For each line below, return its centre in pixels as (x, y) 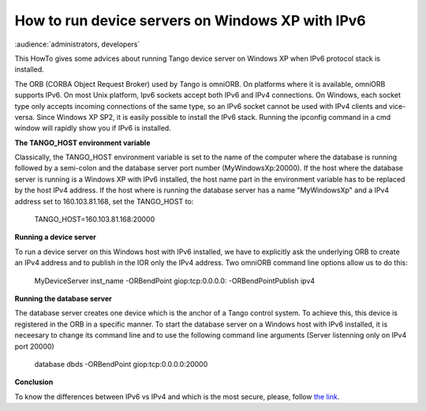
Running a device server (55, 237)
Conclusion (34, 382)
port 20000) (34, 346)
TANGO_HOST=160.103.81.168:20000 (95, 219)
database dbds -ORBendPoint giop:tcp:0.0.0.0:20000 (121, 364)
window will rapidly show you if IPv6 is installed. (93, 128)
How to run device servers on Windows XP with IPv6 (190, 21)
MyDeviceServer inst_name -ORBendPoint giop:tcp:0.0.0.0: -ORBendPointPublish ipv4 (175, 281)
